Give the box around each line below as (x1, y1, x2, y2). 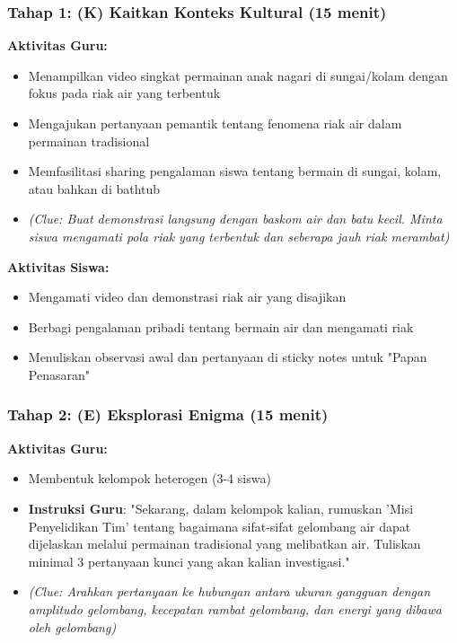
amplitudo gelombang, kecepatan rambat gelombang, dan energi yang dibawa (28, 599, 442, 618)
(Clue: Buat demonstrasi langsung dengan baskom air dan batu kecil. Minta (28, 209, 443, 228)
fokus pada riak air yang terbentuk (28, 84, 221, 102)
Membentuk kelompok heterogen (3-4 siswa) (28, 469, 271, 488)
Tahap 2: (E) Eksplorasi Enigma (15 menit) (7, 403, 329, 426)
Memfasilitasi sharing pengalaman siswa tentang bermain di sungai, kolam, (28, 162, 442, 181)
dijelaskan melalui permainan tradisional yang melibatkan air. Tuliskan (28, 534, 421, 553)
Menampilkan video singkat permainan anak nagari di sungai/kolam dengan (28, 66, 448, 84)
